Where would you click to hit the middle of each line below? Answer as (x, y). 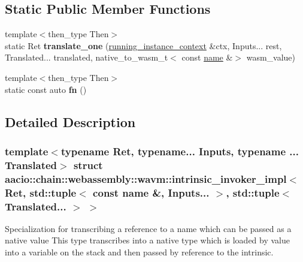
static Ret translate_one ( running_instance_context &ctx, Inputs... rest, (143, 45)
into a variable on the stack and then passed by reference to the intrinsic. (139, 252)
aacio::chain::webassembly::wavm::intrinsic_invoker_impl (146, 178)
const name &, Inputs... (151, 192)
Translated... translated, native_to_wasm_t (87, 57)
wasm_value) (271, 57)
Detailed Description (70, 121)
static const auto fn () (46, 89)
